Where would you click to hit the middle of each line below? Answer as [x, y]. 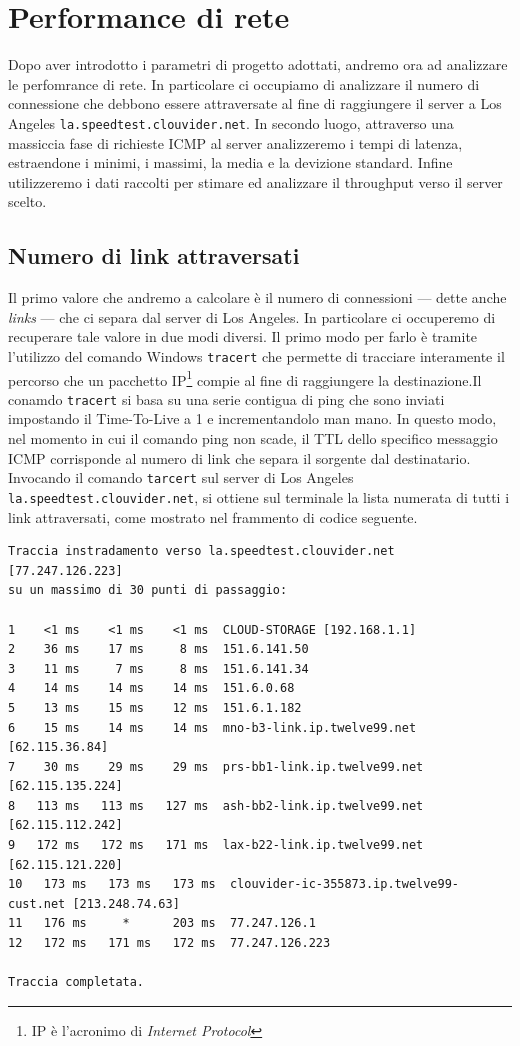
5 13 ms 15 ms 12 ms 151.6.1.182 [155, 707]
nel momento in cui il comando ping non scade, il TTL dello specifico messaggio [253, 438]
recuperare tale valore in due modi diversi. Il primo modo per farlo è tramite [243, 336]
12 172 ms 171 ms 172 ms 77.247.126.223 [169, 943]
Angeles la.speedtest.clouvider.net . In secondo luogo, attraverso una [231, 122]
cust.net [37, 903]
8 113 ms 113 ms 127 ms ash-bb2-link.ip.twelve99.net [216, 805]
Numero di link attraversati [154, 255]
